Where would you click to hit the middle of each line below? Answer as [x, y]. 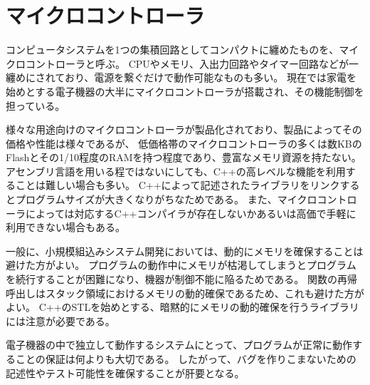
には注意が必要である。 [60, 320]
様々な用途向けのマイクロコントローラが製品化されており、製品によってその [184, 129]
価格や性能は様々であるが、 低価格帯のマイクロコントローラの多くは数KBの [184, 143]
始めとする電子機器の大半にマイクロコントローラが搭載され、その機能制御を [185, 91]
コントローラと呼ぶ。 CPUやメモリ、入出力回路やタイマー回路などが [187, 63]
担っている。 [36, 105]
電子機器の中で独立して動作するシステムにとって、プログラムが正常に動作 [179, 345]
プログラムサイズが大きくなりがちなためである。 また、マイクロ [166, 199]
